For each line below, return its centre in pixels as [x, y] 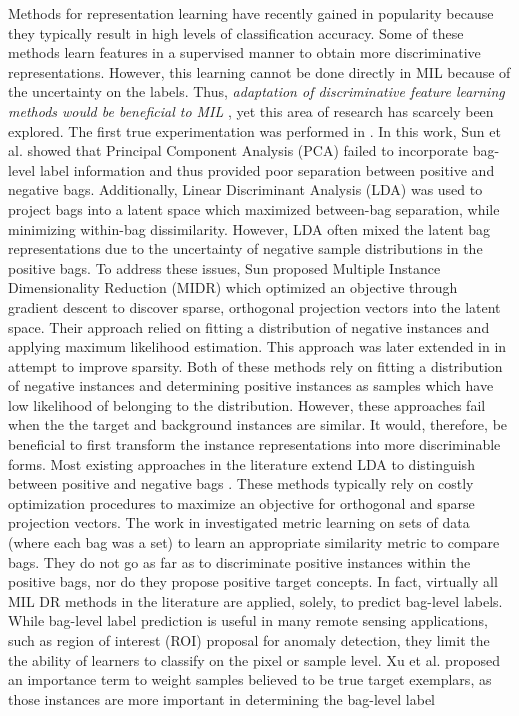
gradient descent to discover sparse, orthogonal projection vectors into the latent [254, 306]
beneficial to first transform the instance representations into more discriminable [254, 444]
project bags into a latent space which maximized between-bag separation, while [254, 208]
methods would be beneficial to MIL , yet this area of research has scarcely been [251, 110]
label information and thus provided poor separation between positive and [267, 169]
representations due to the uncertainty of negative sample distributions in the [245, 248]
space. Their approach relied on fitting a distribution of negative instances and [249, 326]
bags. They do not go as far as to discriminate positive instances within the [239, 561]
